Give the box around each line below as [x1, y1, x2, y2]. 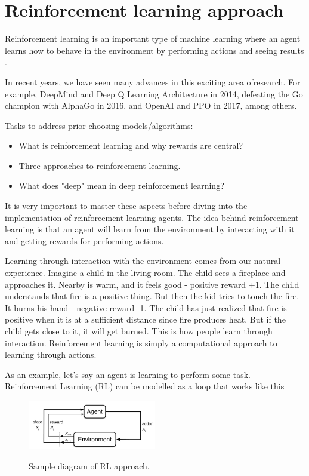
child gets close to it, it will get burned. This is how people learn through [5, 325, 273, 337]
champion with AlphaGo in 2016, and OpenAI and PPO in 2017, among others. [5, 99, 297, 112]
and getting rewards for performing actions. [5, 234, 164, 247]
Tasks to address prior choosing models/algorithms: [5, 119, 193, 131]
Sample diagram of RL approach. [29, 459, 150, 472]
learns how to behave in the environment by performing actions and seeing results [5, 44, 304, 56]
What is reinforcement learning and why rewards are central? [18, 139, 243, 152]
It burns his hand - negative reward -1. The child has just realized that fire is [5, 301, 287, 314]
